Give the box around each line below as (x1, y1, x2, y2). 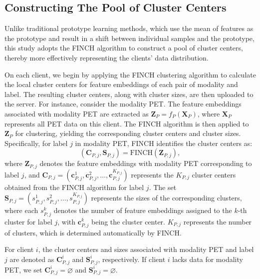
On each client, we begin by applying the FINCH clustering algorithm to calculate (4, 69, 256, 79)
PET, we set (4, 264, 42, 274)
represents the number (183, 216, 252, 226)
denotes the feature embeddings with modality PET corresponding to (39, 158, 252, 168)
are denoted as (9, 253, 54, 264)
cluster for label (4, 216, 52, 226)
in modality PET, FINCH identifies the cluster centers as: (75, 137, 253, 148)
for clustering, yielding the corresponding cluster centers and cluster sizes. (15, 128, 241, 138)
